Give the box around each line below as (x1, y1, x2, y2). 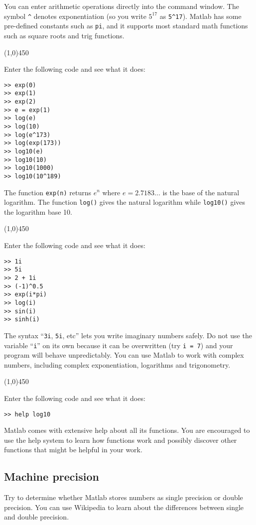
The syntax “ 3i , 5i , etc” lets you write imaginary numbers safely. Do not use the (4, 330, 252, 340)
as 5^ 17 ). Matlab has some (159, 10, 242, 21)
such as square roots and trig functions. (4, 30, 125, 40)
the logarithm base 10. (4, 206, 73, 217)
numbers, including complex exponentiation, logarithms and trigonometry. (4, 359, 231, 370)
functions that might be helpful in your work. (4, 444, 142, 455)
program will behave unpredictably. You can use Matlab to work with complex (4, 350, 244, 360)
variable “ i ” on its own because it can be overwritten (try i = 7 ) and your (4, 340, 233, 350)
